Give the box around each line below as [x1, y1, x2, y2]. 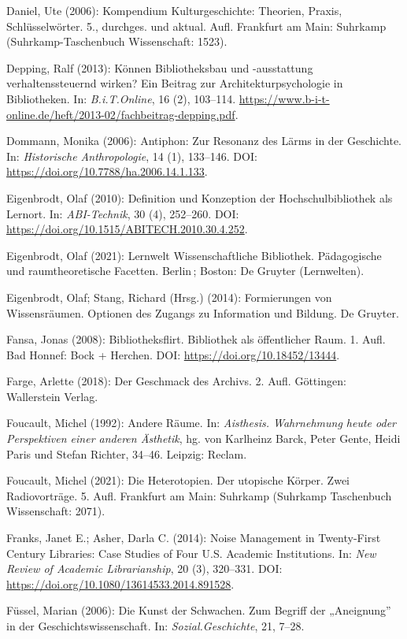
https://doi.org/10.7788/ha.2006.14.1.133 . [6, 163, 208, 180]
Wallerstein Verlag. [6, 388, 98, 404]
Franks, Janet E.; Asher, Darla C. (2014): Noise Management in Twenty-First [6, 529, 381, 546]
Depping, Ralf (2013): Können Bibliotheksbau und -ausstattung [6, 59, 313, 76]
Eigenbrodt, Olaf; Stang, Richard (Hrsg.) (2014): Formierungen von [6, 288, 332, 305]
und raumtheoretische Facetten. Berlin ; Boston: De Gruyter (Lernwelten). [6, 262, 364, 279]
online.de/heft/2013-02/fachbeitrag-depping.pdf [6, 106, 235, 122]
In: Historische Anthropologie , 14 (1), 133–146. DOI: [6, 147, 257, 164]
